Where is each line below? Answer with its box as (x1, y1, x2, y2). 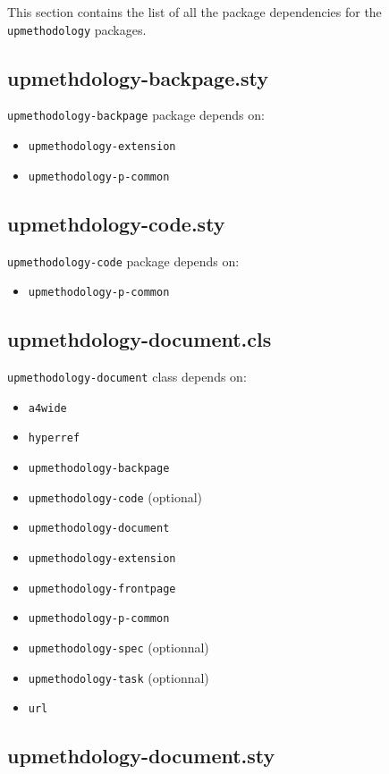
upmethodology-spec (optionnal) (28, 638, 209, 657)
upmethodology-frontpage (28, 582, 176, 595)
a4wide (28, 401, 67, 415)
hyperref (28, 432, 80, 445)
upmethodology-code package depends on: (7, 251, 240, 270)
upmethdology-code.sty (7, 209, 225, 237)
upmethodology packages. (7, 20, 147, 38)
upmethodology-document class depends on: (7, 367, 247, 386)
